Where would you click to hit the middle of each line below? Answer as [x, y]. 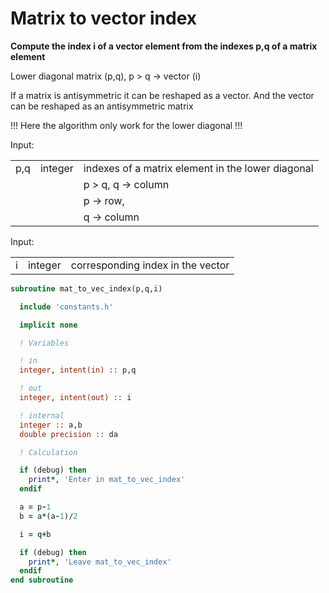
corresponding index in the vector [150, 265]
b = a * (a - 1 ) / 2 [48, 516]
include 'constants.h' [66, 307]
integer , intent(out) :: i [75, 398]
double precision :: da [68, 434]
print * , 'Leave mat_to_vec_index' [100, 562]
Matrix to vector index [104, 18]
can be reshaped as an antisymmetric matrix [102, 106]
